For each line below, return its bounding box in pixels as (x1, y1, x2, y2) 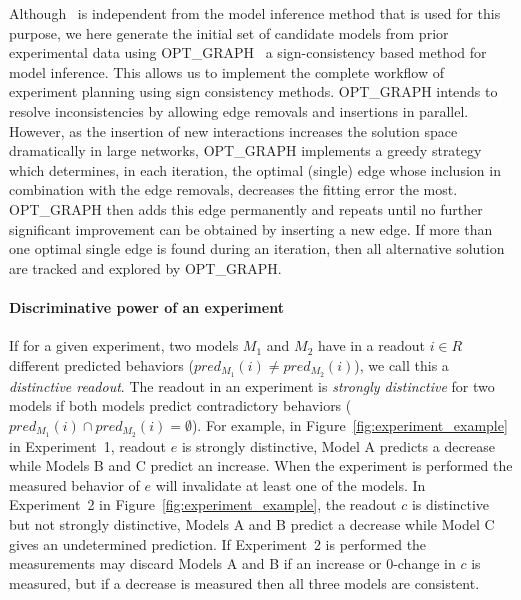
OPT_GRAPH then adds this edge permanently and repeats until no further (9, 198, 483, 219)
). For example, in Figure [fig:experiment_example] (191, 414, 508, 435)
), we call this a (354, 354, 449, 375)
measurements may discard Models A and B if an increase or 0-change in (9, 553, 456, 574)
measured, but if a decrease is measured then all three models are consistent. (9, 572, 480, 593)
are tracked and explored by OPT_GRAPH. (9, 257, 282, 278)
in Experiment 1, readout (9, 435, 167, 456)
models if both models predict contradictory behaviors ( (9, 395, 352, 416)
